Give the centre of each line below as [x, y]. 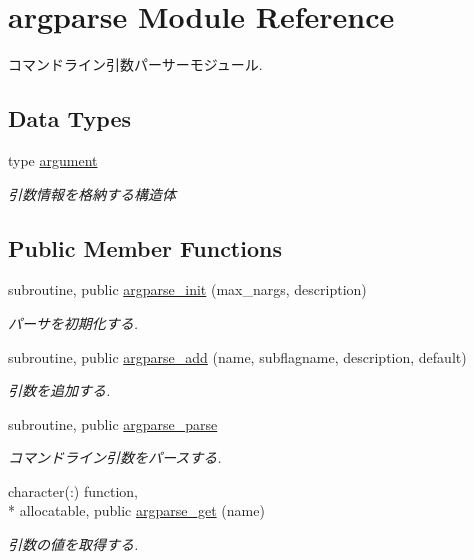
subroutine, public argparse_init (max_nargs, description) [187, 289]
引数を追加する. [59, 390]
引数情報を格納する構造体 [92, 193]
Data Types [69, 118]
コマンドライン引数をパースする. [115, 457]
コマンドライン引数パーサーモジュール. [135, 64]
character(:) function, [73, 490]
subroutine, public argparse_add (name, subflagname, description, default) [237, 356]
